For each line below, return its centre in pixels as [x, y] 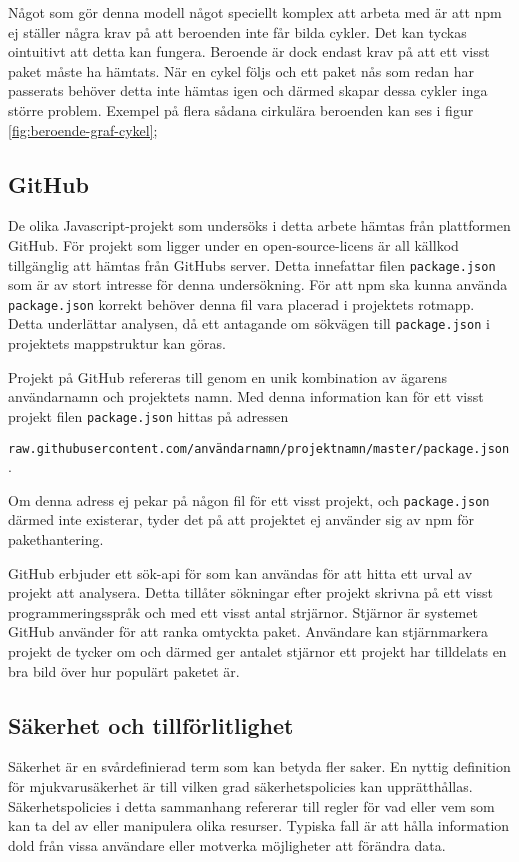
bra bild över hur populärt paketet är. [124, 670]
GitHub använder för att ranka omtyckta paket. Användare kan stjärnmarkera [248, 631]
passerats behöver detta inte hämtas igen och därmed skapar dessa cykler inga [248, 90]
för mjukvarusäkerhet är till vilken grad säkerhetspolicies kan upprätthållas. [240, 786]
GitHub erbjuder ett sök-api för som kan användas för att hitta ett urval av [240, 572]
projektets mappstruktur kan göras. [117, 343]
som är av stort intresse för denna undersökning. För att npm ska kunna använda [258, 284]
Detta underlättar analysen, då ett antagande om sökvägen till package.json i [249, 323]
